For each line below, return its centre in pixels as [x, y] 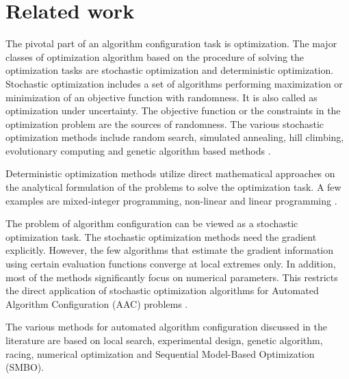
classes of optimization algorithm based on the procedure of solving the [155, 56]
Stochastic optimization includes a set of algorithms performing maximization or [174, 83]
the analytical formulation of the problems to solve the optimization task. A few [173, 187]
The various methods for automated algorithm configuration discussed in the [166, 327]
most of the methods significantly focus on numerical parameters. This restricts [172, 277]
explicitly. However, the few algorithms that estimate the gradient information [170, 250]
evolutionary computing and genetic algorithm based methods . [138, 150]
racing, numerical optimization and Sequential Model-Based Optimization [160, 353]
